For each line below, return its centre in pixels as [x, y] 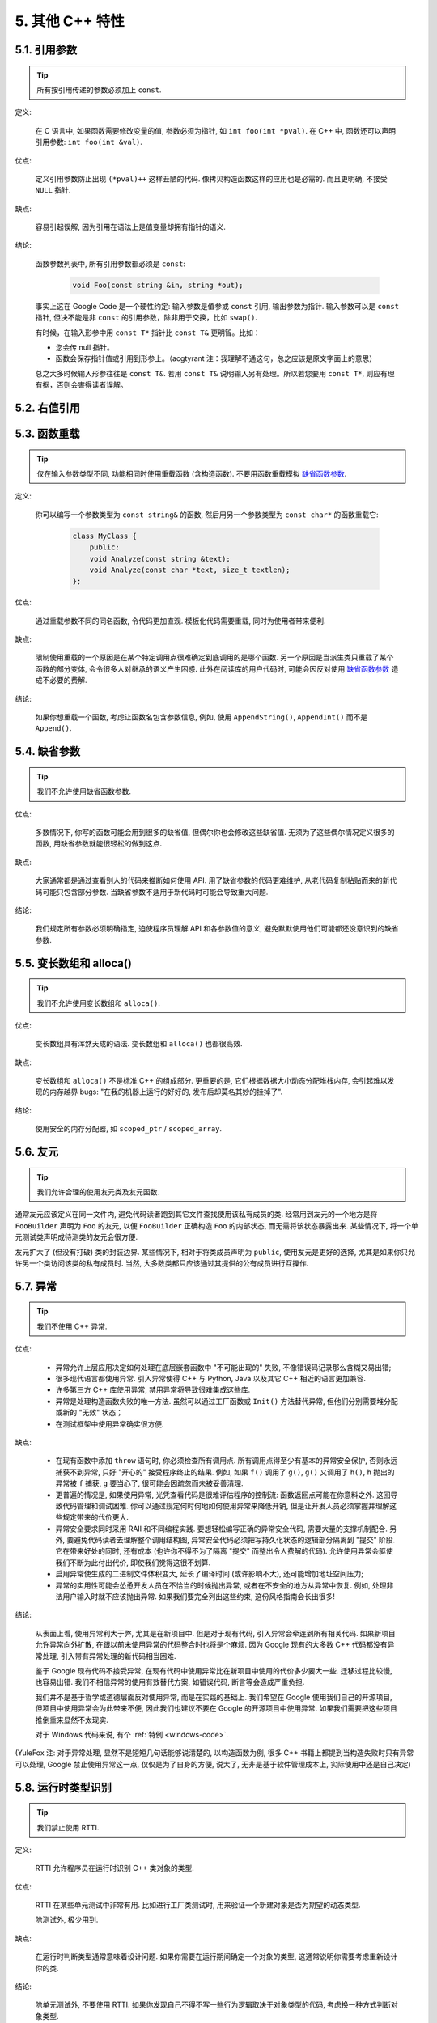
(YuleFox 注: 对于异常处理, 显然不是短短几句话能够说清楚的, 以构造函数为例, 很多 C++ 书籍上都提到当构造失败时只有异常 [214, 1753]
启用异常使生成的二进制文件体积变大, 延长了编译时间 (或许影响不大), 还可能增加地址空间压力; [210, 1574]
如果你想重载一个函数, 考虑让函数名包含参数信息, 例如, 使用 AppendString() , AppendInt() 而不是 [202, 717]
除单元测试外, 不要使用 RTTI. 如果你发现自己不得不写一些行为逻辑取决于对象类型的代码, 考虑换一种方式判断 [213, 2005]
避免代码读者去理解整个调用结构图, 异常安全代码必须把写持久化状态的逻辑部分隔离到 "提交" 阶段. [234, 1540]
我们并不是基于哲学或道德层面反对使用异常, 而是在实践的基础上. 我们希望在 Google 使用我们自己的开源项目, [214, 1697]
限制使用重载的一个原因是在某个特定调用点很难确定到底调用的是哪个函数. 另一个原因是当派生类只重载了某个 [214, 657]
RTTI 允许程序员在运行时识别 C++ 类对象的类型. [115, 1868]
